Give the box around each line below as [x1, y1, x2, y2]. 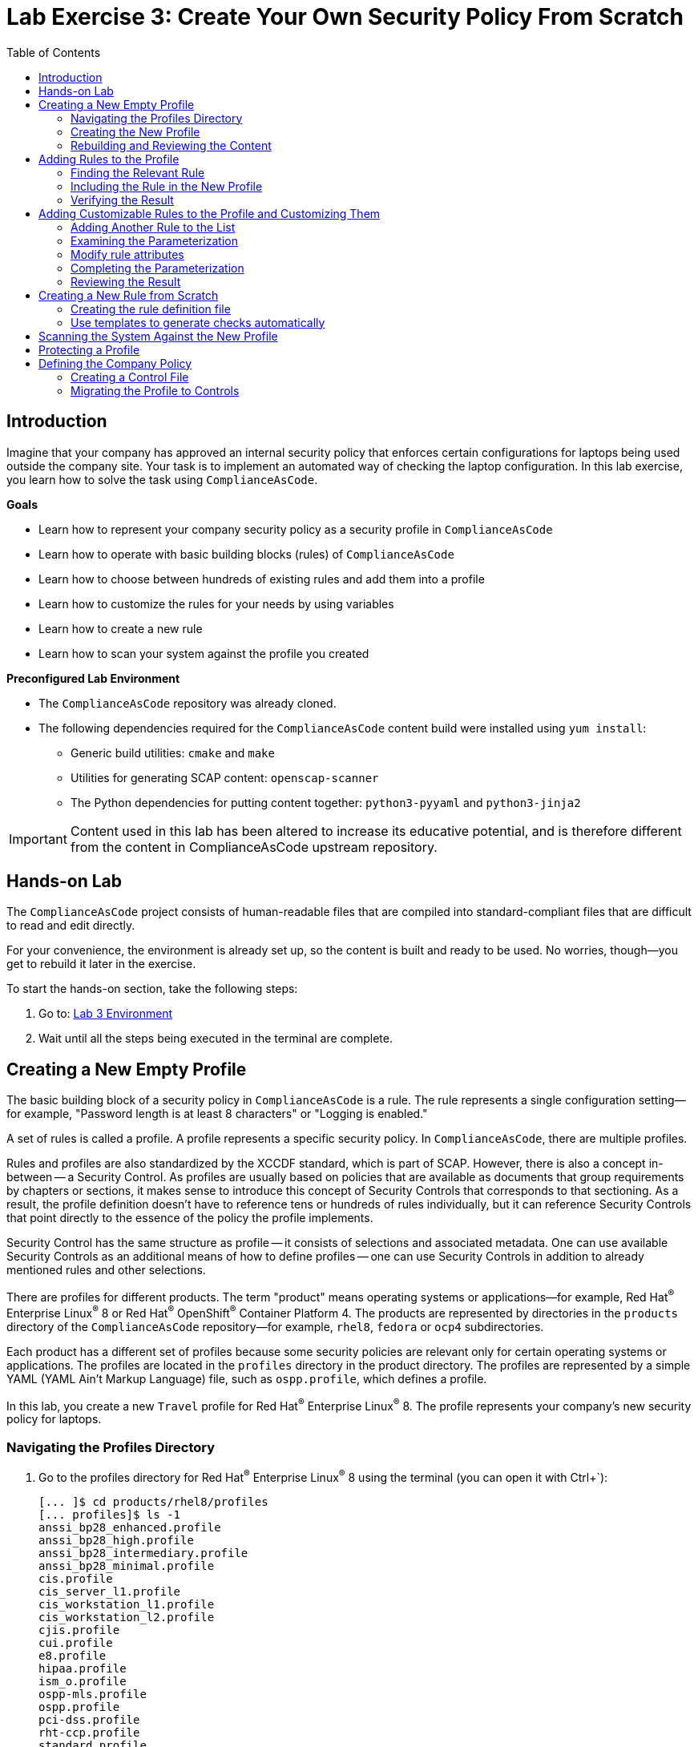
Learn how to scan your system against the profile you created [38, 646, 369, 660]
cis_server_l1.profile [38, 1584, 181, 1598]
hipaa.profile [38, 1661, 127, 1675]
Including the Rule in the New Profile [71, 179, 263, 193]
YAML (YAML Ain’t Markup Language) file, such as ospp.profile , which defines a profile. [6, 1371, 487, 1386]
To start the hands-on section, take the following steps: [6, 982, 298, 996]
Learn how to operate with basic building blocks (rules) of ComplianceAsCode [38, 547, 454, 561]
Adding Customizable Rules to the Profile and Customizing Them [38, 206, 381, 220]
